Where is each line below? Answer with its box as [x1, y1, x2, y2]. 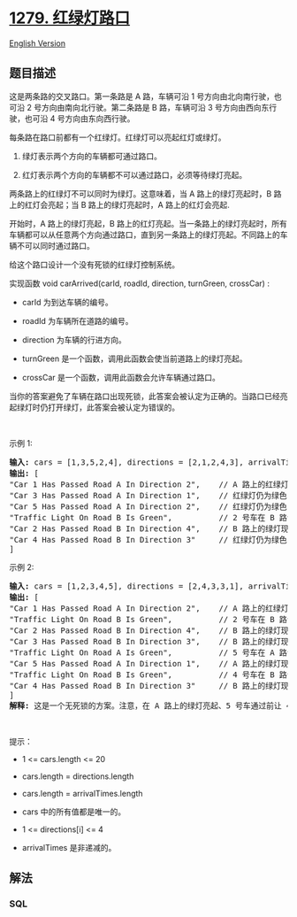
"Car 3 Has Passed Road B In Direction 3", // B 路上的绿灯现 [9, 636, 289, 646]
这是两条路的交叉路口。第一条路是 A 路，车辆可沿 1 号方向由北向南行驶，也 [9, 90, 283, 102]
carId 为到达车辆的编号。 [21, 297, 113, 307]
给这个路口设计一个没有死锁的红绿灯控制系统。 [9, 258, 179, 270]
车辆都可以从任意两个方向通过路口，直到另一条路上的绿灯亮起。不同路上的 [9, 229, 280, 240]
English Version [9, 37, 66, 49]
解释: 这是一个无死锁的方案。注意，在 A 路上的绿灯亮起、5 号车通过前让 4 [9, 700, 292, 711]
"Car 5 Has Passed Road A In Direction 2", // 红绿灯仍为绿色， [9, 501, 295, 512]
